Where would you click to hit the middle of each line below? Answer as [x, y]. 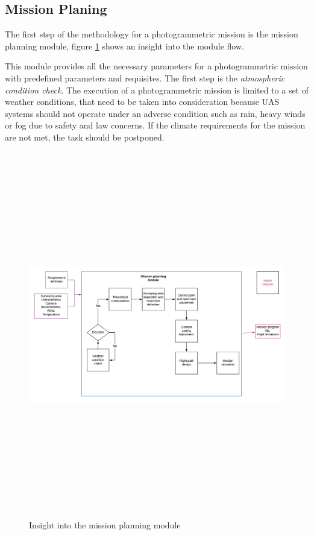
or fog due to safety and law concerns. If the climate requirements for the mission [155, 125]
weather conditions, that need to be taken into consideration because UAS [142, 102]
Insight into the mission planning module [105, 524]
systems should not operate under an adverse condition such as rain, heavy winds [155, 113]
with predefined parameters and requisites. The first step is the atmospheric [145, 78]
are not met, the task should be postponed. [85, 137]
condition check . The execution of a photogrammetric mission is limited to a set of [157, 90]
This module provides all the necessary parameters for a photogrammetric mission [156, 66]
